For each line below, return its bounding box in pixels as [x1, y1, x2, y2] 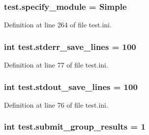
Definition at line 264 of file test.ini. [4, 20, 112, 30]
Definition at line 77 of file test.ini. [4, 60, 108, 70]
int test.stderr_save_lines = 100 [4, 40, 136, 52]
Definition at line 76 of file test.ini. [4, 99, 108, 110]
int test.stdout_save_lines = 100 [4, 80, 138, 92]
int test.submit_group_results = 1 [4, 120, 146, 133]
